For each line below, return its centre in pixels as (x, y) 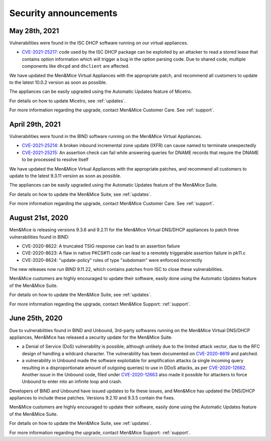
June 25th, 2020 (36, 318)
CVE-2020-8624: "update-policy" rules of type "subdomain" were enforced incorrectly (112, 260)
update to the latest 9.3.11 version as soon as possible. (65, 176)
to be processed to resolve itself (55, 160)
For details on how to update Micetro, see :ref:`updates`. (67, 101)
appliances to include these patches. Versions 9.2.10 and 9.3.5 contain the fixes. (92, 398)
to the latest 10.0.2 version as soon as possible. (58, 82)
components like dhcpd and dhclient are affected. (76, 66)
